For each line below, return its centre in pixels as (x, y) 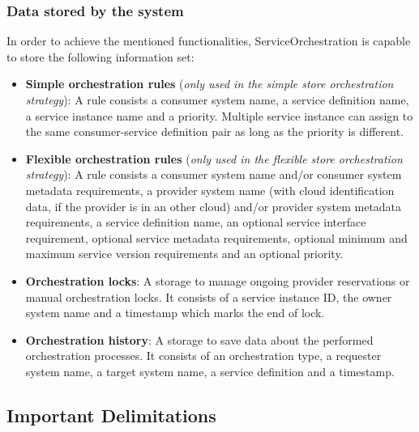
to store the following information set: (100, 56)
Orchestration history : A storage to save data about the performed (199, 339)
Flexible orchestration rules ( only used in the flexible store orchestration (214, 158)
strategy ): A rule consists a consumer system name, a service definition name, (217, 100)
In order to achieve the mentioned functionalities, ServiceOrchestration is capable (209, 41)
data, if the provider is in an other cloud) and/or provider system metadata (214, 206)
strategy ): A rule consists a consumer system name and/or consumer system (214, 174)
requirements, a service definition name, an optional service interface (196, 222)
